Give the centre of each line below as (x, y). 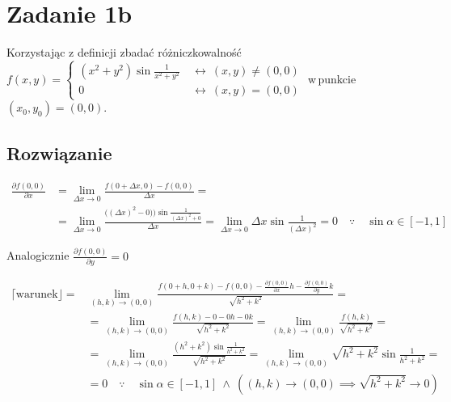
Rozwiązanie (59, 152)
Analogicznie (38, 255)
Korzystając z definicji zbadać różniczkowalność (124, 52)
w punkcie (332, 78)
